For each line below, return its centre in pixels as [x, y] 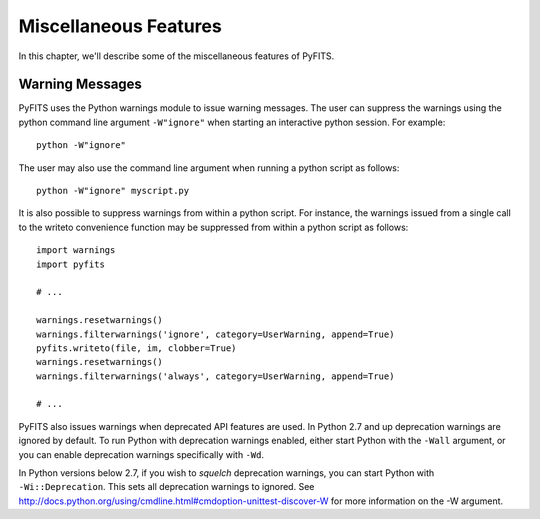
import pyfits [70, 264]
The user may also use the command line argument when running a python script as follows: [209, 167]
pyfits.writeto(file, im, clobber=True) [136, 348]
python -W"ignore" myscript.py [113, 191]
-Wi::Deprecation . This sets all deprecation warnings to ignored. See [166, 487]
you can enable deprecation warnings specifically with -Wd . [141, 454]
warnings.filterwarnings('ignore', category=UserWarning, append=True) [215, 334]
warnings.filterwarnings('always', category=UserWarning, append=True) [215, 376]
